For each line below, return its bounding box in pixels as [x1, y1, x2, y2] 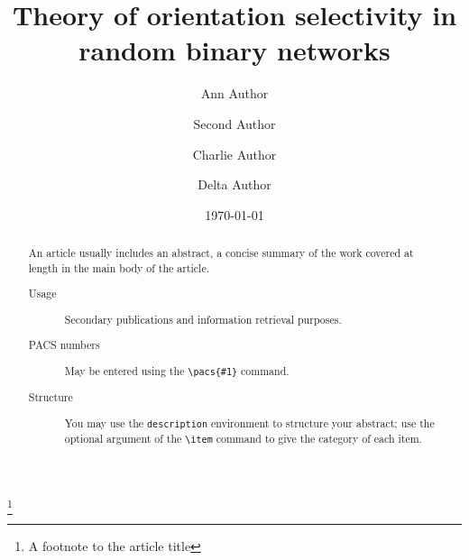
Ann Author [200, 84, 269, 103]
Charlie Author [192, 144, 277, 163]
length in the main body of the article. [28, 260, 210, 275]
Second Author [193, 114, 276, 133]
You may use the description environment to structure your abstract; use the [64, 415, 435, 430]
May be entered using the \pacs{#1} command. [64, 363, 290, 378]
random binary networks [78, 32, 391, 69]
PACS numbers [28, 337, 100, 353]
